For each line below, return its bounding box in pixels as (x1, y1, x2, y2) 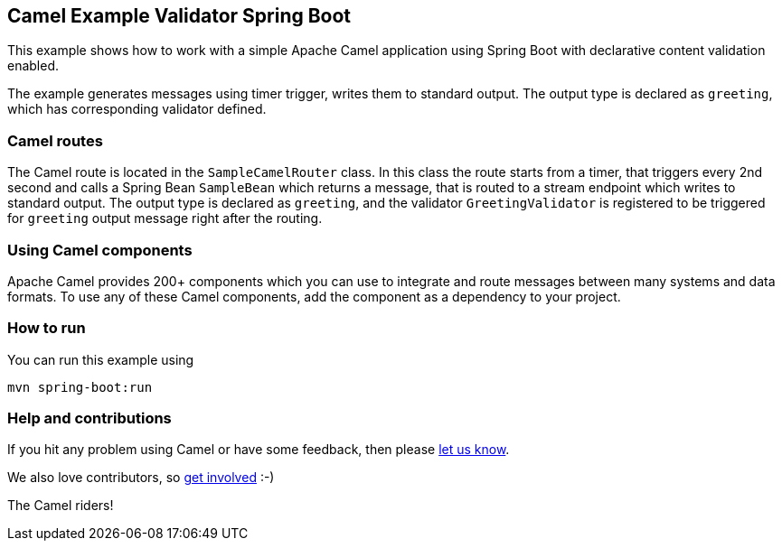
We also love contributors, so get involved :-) (7, 469, 275, 486)
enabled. (7, 58, 60, 74)
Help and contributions (7, 409, 172, 428)
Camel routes (7, 131, 103, 150)
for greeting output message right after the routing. (7, 210, 323, 227)
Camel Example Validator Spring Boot (7, 5, 352, 27)
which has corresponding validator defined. (7, 101, 267, 117)
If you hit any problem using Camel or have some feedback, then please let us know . (7, 441, 510, 458)
